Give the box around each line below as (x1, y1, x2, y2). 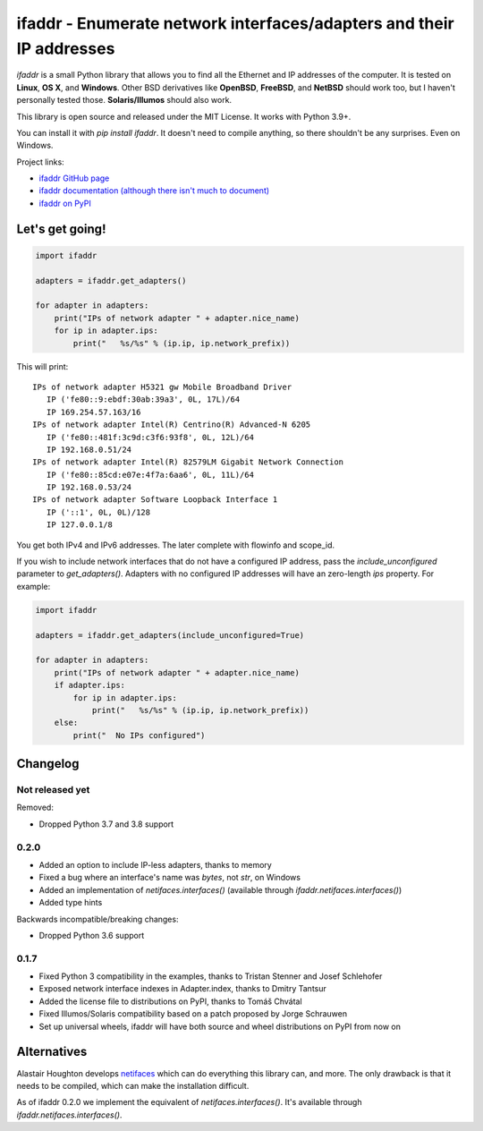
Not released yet (16, 784, 90, 796)
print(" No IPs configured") (72, 730, 206, 740)
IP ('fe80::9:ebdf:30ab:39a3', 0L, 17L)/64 (46, 395, 241, 404)
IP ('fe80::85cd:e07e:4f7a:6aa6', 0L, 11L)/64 (46, 470, 255, 480)
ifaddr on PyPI (38, 198, 91, 208)
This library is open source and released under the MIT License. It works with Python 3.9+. (16, 111, 352, 122)
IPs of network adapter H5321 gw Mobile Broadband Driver (32, 381, 292, 392)
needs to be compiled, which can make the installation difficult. (16, 1080, 250, 1091)
